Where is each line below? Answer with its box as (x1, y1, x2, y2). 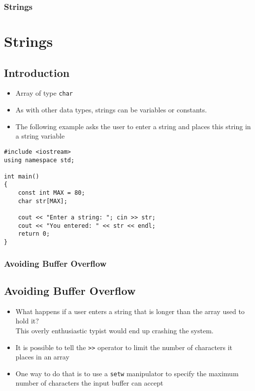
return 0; (18, 230, 50, 238)
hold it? (15, 316, 39, 326)
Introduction (4, 65, 70, 80)
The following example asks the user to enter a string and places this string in (15, 121, 251, 131)
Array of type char (15, 88, 73, 98)
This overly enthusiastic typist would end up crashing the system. (15, 325, 214, 335)
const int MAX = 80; (18, 189, 85, 197)
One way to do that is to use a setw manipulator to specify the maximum (15, 368, 239, 378)
